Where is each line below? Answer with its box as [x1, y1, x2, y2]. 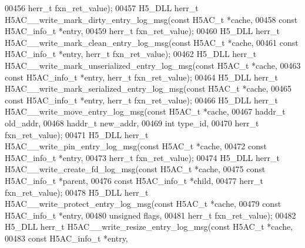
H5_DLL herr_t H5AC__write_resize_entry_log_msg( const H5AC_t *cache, [5, 220, 293, 233]
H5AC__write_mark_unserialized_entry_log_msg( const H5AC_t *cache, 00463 [5, 59, 301, 71]
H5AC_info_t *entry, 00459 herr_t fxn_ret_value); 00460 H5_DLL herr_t [5, 25, 280, 37]
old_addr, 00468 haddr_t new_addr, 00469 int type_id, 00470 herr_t [5, 116, 259, 129]
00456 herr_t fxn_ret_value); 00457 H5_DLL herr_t [5, 2, 199, 14]
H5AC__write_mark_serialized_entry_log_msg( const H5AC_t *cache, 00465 [5, 82, 292, 95]
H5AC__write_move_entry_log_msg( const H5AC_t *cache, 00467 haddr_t [5, 105, 286, 118]
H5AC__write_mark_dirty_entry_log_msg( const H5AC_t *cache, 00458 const [5, 13, 298, 25]
